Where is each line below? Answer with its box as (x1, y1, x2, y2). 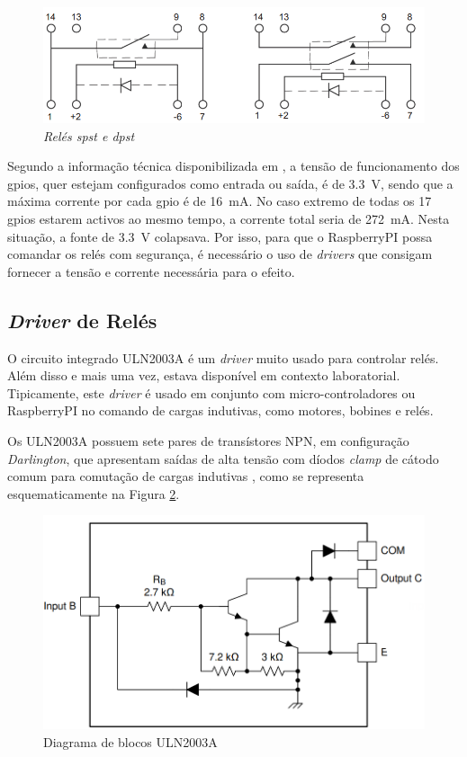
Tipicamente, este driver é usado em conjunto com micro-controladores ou (7, 383, 416, 402)
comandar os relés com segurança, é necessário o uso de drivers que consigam (7, 245, 433, 263)
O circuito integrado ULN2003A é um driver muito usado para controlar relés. (7, 348, 439, 367)
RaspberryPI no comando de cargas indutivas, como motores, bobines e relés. (7, 401, 434, 420)
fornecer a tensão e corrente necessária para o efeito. (7, 262, 295, 281)
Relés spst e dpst (43, 126, 135, 145)
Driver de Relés (7, 306, 157, 334)
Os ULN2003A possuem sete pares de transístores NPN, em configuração (7, 431, 409, 450)
